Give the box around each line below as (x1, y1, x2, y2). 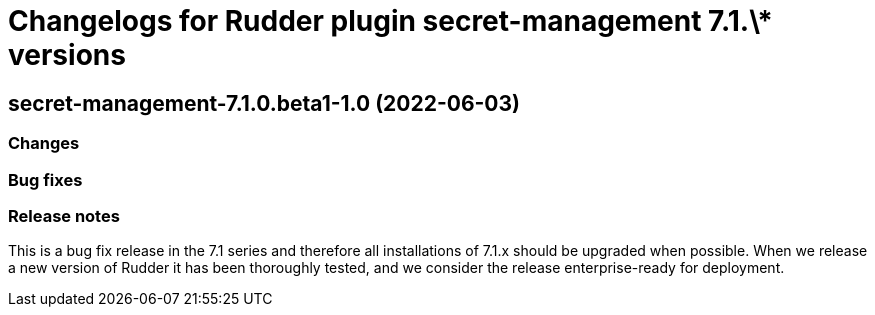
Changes (8, 133, 80, 154)
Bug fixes (8, 169, 83, 190)
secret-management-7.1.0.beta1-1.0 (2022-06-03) (8, 90, 520, 116)
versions (8, 38, 126, 72)
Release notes (8, 205, 120, 226)
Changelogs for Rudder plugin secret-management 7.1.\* (8, 4, 773, 38)
